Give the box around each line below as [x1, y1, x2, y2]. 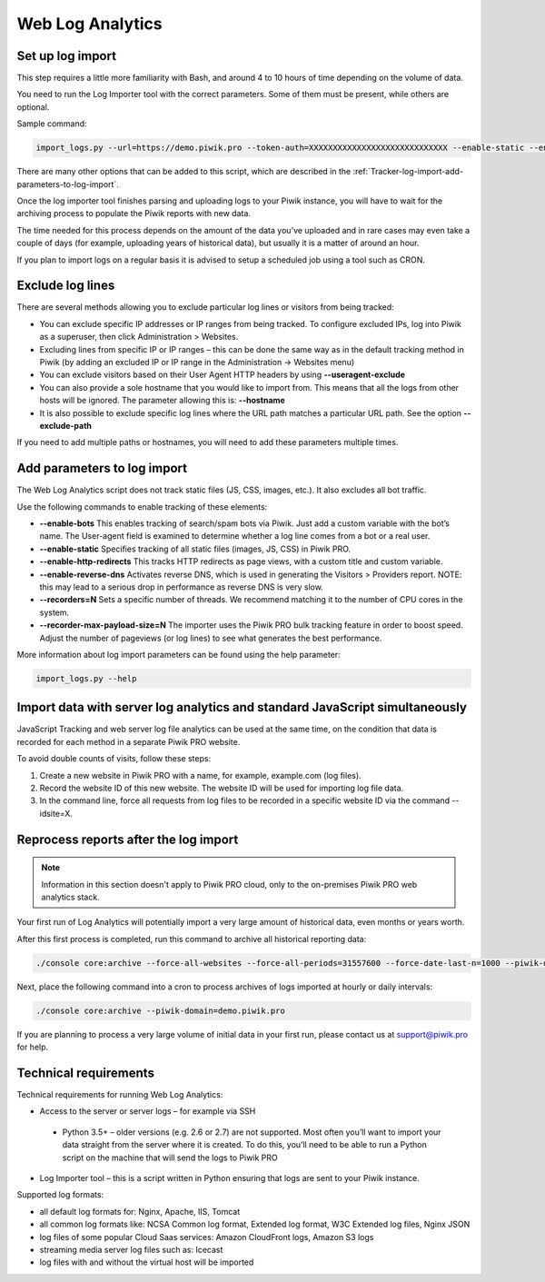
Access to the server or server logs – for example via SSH [39, 1106, 256, 1117]
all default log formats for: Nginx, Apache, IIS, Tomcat [39, 1206, 241, 1217]
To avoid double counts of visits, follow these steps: [16, 753, 212, 764]
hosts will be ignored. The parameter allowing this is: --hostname [39, 395, 285, 406]
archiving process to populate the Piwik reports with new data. [16, 208, 252, 219]
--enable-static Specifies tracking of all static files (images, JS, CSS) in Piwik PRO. [39, 543, 352, 554]
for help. [16, 1041, 49, 1053]
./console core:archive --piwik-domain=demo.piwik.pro [35, 1005, 285, 1016]
